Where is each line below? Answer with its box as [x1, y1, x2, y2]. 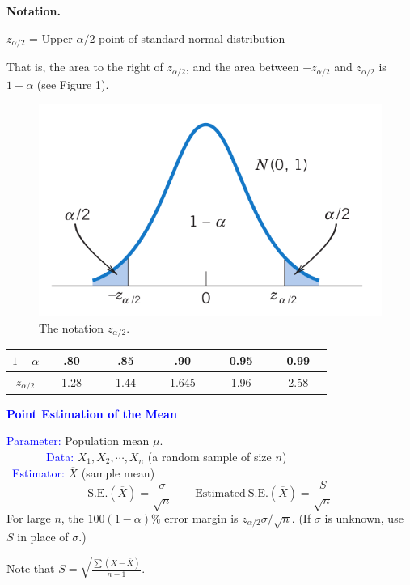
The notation [39, 320, 104, 336]
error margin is [164, 509, 239, 526]
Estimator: [11, 464, 65, 481]
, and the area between [185, 58, 299, 75]
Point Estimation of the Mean [6, 405, 177, 422]
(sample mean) [81, 464, 155, 481]
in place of [17, 528, 69, 545]
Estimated [195, 487, 246, 499]
